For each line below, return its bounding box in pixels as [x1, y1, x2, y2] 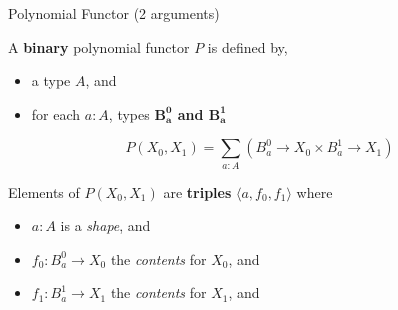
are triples [163, 181, 232, 202]
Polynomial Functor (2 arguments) [8, 3, 220, 23]
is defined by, [207, 36, 288, 57]
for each [31, 103, 81, 124]
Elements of [8, 181, 80, 202]
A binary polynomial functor [8, 36, 190, 57]
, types [108, 103, 150, 124]
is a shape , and [60, 215, 151, 236]
